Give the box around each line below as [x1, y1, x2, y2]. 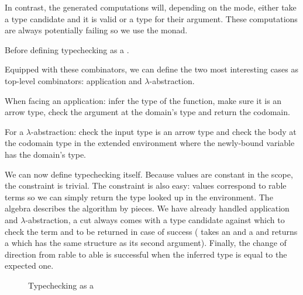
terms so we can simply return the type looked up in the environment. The [5, 190, 273, 203]
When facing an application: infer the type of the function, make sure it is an [5, 94, 282, 106]
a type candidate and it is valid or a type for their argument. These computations [5, 12, 298, 25]
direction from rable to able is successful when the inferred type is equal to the [5, 248, 287, 260]
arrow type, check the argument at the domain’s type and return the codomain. [5, 106, 290, 118]
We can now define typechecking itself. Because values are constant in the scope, [5, 168, 293, 180]
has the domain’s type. [5, 148, 86, 160]
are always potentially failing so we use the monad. [5, 24, 188, 36]
